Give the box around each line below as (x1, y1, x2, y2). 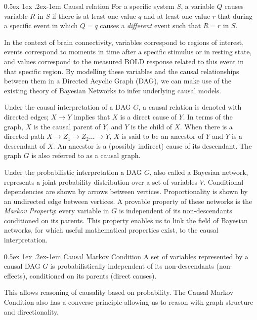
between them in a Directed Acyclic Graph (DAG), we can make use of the (4, 76, 231, 86)
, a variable (180, 1, 215, 11)
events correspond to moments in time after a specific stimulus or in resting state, (4, 46, 252, 57)
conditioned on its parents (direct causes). (29, 270, 157, 280)
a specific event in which (4, 20, 78, 31)
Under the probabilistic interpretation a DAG (4, 166, 142, 177)
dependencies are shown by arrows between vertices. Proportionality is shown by (4, 186, 248, 197)
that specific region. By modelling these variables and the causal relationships (4, 66, 239, 76)
